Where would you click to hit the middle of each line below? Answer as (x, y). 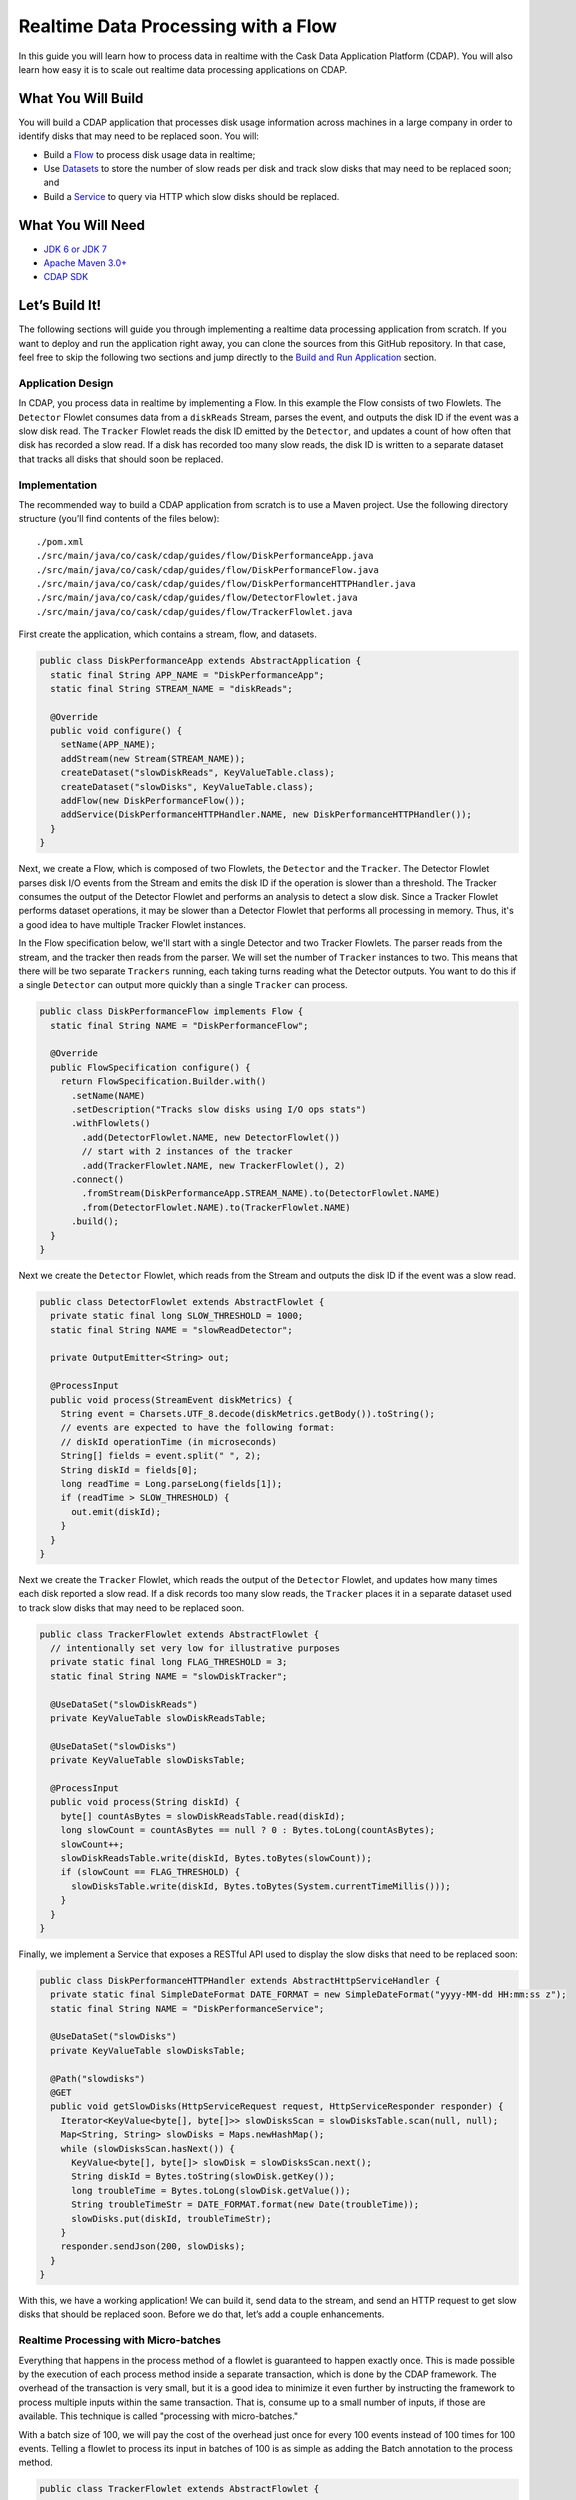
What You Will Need (81, 225)
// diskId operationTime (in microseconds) (168, 1441)
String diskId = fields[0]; (129, 1469)
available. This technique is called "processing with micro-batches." (158, 2416)
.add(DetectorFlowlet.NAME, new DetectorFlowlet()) (211, 1137)
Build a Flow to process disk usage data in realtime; (149, 154)
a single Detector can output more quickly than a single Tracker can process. (183, 985)
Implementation (58, 485)
